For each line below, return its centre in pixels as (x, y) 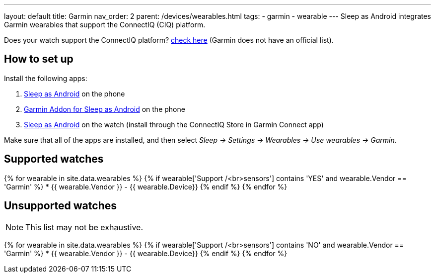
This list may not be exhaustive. (84, 227)
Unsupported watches (60, 206)
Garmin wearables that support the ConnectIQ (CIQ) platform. (105, 25)
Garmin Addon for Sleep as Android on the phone (105, 109)
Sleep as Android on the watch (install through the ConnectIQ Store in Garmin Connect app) (174, 124)
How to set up (39, 59)
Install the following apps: (46, 78)
